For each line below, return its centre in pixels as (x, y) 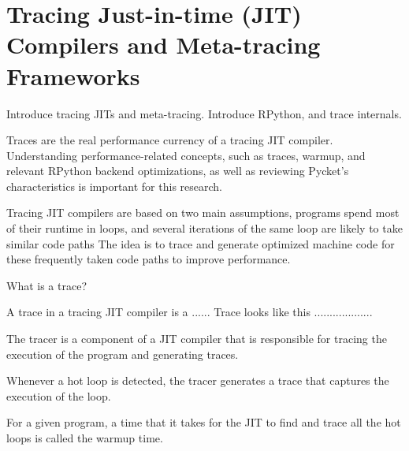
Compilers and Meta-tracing (164, 45)
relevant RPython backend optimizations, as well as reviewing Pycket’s (178, 171)
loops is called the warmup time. (85, 438)
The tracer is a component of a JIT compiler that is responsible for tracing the (197, 339)
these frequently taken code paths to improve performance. (149, 259)
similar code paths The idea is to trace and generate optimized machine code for (201, 243)
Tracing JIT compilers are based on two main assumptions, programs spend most (203, 212)
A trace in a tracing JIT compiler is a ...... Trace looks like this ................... (190, 312)
